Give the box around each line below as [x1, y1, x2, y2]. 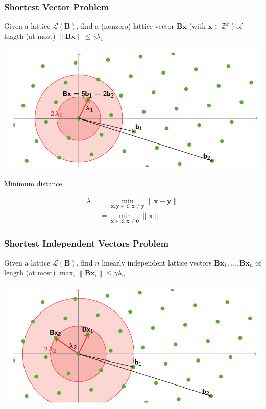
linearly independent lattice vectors [102, 257, 212, 268]
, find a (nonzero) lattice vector [76, 20, 175, 31]
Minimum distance [4, 178, 62, 189]
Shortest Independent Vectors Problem [4, 237, 169, 250]
